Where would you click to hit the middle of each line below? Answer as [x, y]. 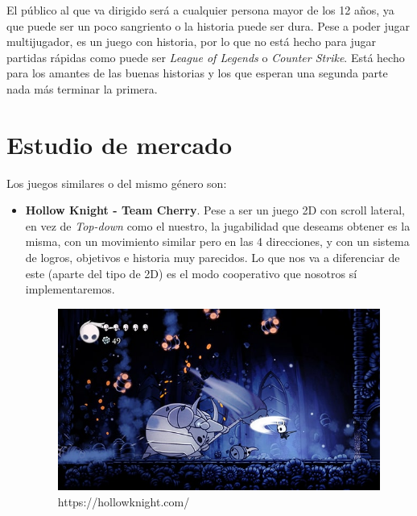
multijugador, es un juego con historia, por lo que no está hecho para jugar [191, 42]
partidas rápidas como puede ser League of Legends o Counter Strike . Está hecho [206, 57]
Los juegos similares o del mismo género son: [117, 183]
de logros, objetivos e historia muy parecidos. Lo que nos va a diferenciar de [213, 258]
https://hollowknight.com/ [124, 501]
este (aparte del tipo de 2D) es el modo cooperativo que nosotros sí [191, 273]
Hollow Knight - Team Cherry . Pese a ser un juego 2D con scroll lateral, [215, 210]
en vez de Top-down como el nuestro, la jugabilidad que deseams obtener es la [218, 225]
